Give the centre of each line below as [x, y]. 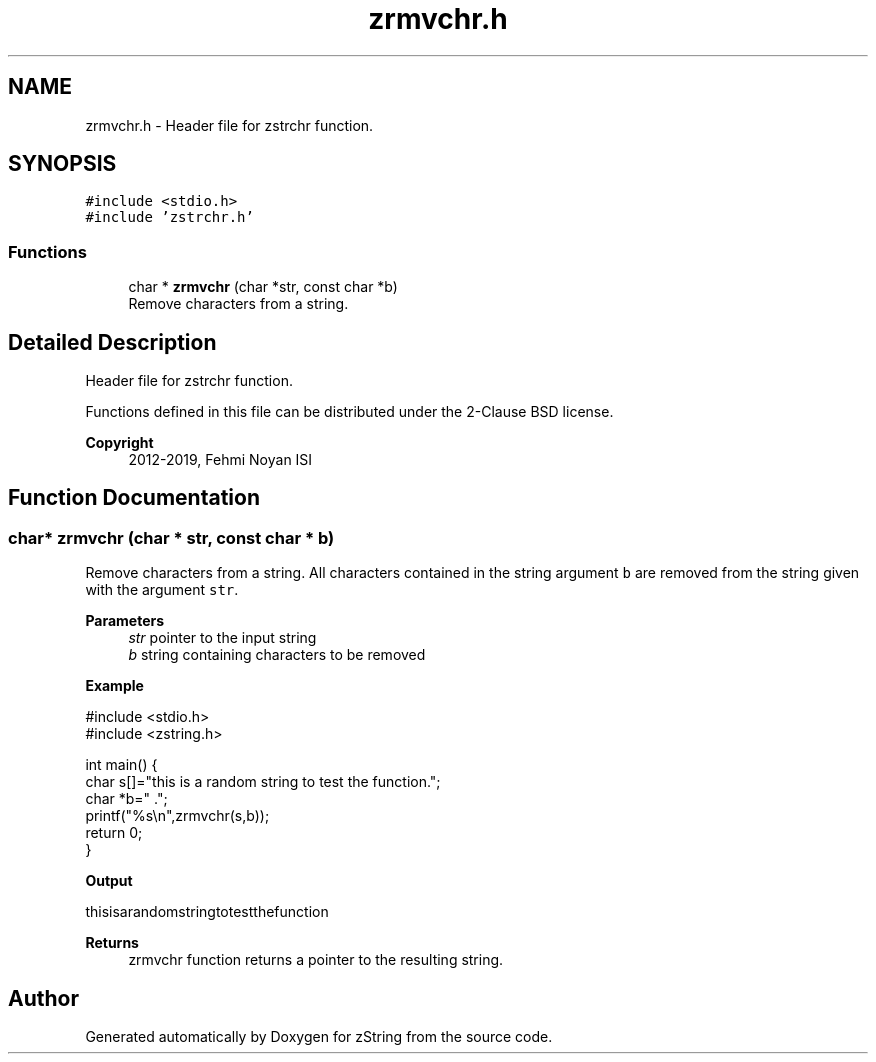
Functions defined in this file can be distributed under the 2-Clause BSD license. [349, 412]
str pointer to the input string [222, 638]
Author [43, 998]
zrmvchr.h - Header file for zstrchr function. [229, 125]
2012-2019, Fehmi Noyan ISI [220, 460]
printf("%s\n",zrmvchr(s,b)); [177, 816]
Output [109, 881]
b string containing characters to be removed [277, 655]
